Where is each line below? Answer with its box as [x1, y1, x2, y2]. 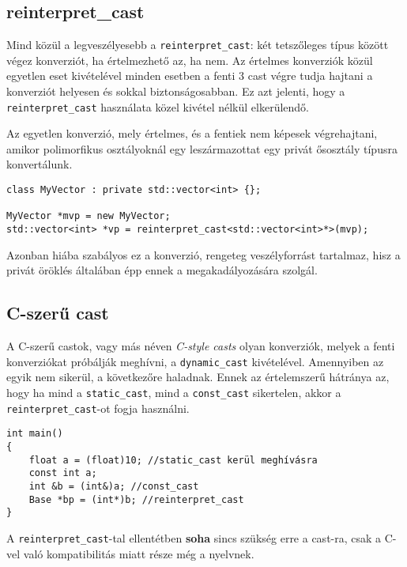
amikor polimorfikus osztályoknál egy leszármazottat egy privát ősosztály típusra [6, 140, 398, 157]
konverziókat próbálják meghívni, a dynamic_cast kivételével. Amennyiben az [6, 353, 384, 369]
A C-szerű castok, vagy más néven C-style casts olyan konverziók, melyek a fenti [6, 338, 395, 354]
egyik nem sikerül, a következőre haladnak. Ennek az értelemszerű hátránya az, [6, 369, 390, 385]
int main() [6, 428, 63, 440]
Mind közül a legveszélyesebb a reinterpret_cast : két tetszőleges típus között [6, 36, 389, 53]
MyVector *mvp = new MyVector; [6, 210, 171, 222]
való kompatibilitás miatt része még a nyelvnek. [23, 545, 254, 561]
